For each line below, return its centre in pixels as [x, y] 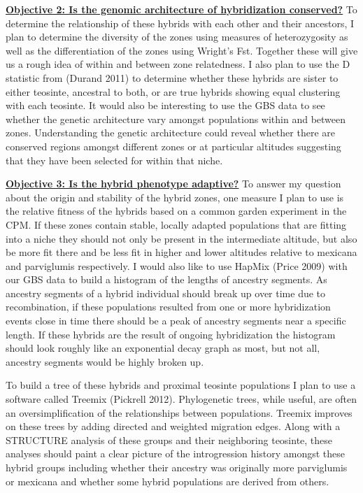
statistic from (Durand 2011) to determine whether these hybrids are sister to [172, 77]
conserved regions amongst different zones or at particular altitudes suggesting [173, 146]
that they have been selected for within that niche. [114, 160]
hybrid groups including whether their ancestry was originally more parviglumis [177, 467]
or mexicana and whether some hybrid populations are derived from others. [168, 481]
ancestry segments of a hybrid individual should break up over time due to [166, 293]
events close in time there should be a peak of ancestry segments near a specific [176, 321]
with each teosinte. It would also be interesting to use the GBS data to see [165, 105]
